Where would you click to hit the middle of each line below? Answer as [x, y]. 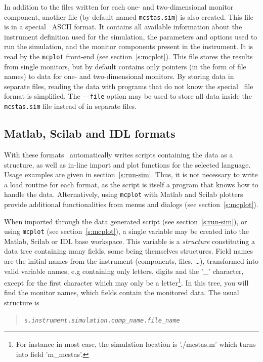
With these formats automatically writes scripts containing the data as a [119, 154]
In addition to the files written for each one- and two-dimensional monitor [119, 7]
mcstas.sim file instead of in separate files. [71, 106]
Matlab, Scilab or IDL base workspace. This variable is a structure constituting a [129, 241]
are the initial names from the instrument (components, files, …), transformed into [131, 261]
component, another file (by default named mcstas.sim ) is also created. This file [129, 16]
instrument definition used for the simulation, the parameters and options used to [131, 36]
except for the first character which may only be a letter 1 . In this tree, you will [126, 282]
